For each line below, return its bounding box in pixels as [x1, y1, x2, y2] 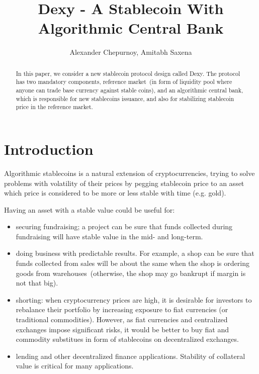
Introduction [4, 138, 94, 159]
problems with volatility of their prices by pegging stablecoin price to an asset [4, 177, 244, 188]
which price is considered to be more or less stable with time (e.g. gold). [4, 188, 226, 198]
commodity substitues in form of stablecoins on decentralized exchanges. [16, 334, 239, 344]
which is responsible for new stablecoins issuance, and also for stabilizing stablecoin [16, 94, 234, 103]
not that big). [16, 277, 58, 288]
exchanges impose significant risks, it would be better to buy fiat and [16, 324, 229, 334]
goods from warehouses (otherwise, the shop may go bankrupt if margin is [16, 267, 246, 278]
